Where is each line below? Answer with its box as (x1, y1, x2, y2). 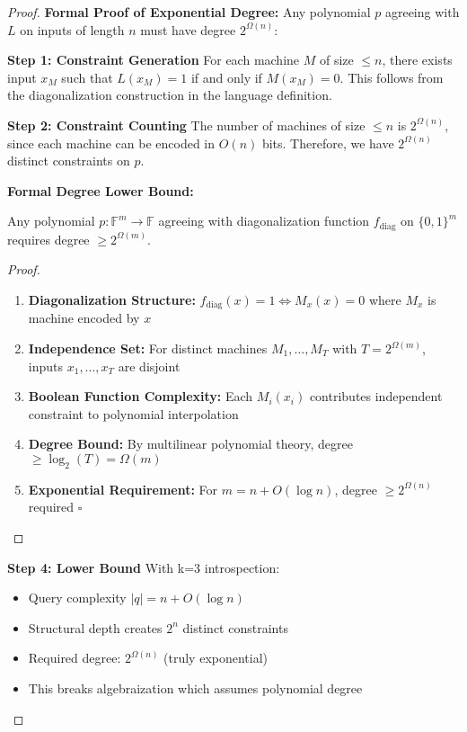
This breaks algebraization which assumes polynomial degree (28, 678, 363, 697)
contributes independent (309, 387, 443, 406)
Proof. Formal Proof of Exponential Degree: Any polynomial (7, 3, 371, 21)
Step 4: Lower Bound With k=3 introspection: (7, 558, 280, 576)
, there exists (382, 50, 453, 69)
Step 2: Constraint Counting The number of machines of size (7, 115, 366, 134)
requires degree (7, 229, 90, 248)
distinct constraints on (7, 151, 130, 170)
